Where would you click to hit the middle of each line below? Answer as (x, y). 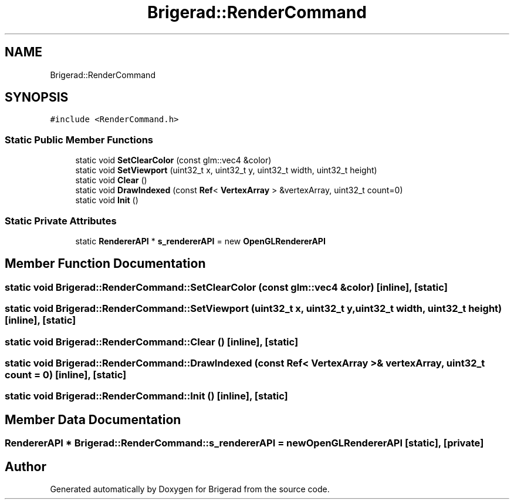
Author (26, 466)
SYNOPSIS (37, 98)
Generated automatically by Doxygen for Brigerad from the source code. (190, 489)
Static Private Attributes (61, 221)
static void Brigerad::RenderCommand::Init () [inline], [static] (146, 396)
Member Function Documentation (105, 264)
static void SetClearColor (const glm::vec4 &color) (173, 160)
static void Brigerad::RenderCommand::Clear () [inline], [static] (152, 342)
